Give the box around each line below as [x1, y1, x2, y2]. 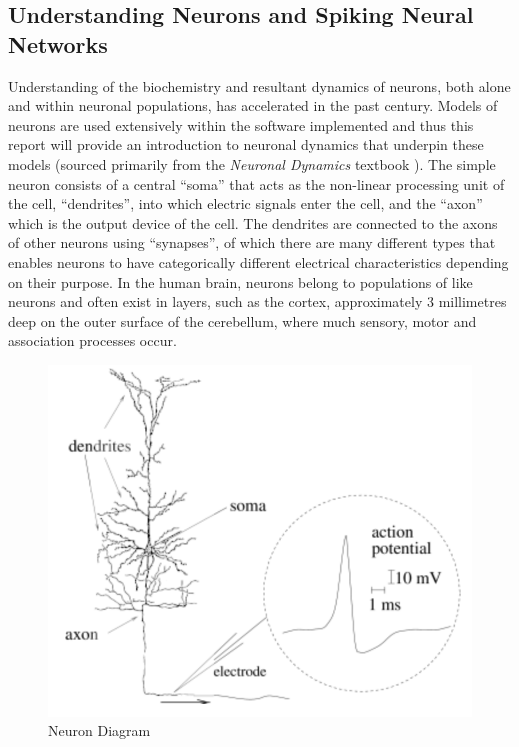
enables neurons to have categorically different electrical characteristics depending [8, 251, 509, 272]
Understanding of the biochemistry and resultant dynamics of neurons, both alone [8, 75, 511, 96]
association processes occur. [8, 330, 177, 351]
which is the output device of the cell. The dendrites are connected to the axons [8, 212, 498, 233]
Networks [8, 28, 108, 59]
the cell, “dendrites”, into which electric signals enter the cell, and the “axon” [8, 193, 483, 214]
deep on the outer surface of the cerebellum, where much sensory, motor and [8, 310, 477, 331]
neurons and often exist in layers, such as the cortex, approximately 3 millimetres [8, 291, 507, 312]
